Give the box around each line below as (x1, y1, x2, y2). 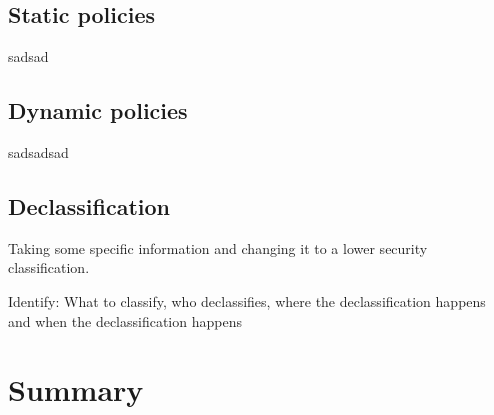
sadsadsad (8, 142, 69, 162)
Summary (8, 369, 144, 410)
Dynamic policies (8, 95, 188, 126)
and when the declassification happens (8, 310, 242, 331)
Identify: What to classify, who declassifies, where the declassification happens (8, 290, 486, 311)
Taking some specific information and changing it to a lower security (8, 237, 428, 258)
